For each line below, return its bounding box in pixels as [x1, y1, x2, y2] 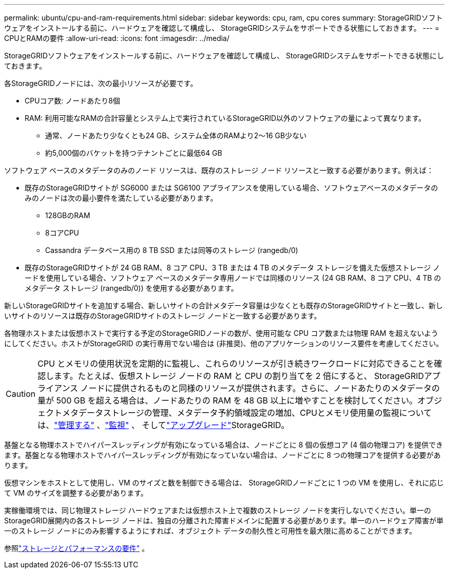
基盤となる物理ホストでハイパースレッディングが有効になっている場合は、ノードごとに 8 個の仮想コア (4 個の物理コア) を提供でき [4, 440, 443, 449]
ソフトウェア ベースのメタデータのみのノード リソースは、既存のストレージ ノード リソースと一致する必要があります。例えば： [4, 166, 434, 175]
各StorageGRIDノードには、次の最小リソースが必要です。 [4, 79, 197, 88]
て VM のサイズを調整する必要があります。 [4, 489, 148, 497]
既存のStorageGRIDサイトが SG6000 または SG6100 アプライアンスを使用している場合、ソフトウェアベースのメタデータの [25, 183, 438, 192]
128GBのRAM [45, 211, 90, 220]
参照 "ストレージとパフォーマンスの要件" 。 [4, 544, 149, 553]
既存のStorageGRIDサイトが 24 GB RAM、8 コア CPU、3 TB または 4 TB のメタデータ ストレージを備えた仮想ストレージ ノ [25, 263, 440, 272]
